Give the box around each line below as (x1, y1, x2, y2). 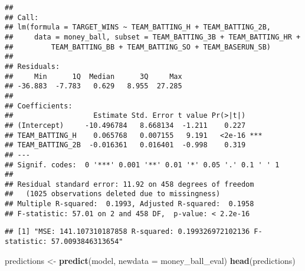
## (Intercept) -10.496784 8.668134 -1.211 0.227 (5, 121, 246, 130)
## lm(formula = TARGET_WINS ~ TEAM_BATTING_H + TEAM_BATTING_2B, (5, 23, 271, 32)
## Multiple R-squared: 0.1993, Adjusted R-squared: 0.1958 (5, 200, 254, 209)
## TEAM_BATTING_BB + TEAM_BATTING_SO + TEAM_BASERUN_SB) (5, 42, 271, 51)
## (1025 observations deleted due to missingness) (5, 190, 221, 199)
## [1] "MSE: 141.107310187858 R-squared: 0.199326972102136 (5, 227, 250, 236)
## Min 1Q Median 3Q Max (5, 72, 182, 81)
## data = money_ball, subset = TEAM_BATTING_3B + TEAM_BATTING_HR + (5, 32, 301, 41)
